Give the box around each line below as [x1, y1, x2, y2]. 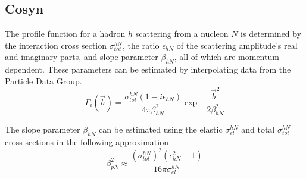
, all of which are [174, 51, 236, 63]
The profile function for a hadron [5, 27, 126, 40]
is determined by [241, 27, 302, 40]
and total [241, 123, 275, 136]
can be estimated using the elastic [99, 123, 223, 136]
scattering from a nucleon [135, 27, 229, 40]
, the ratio [122, 39, 160, 51]
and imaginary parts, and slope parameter [5, 51, 158, 63]
